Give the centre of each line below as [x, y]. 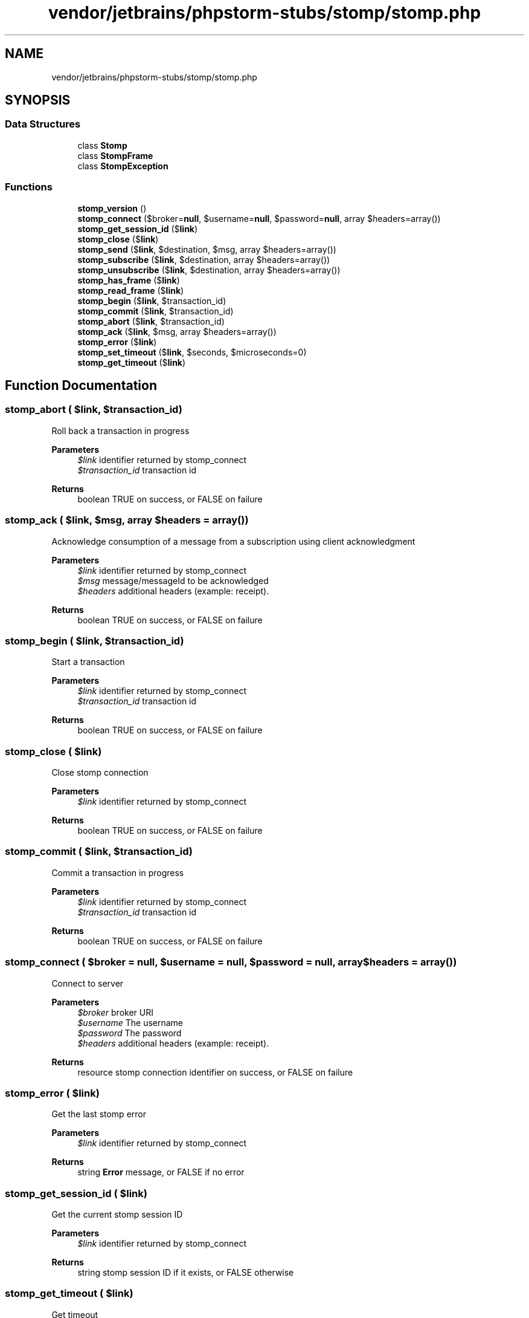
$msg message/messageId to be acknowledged [173, 580]
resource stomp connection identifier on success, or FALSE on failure [215, 1072]
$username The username [130, 1022]
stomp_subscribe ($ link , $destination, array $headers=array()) [204, 259]
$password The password [130, 1033]
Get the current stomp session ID [117, 1215]
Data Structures [43, 124]
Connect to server [88, 983]
